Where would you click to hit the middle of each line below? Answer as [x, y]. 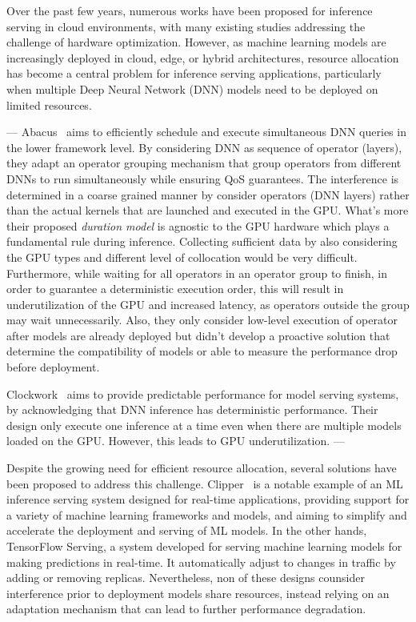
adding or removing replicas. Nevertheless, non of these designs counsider [186, 578]
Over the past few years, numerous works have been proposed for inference [190, 10]
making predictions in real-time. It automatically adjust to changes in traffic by [201, 562]
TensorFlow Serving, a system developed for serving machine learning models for [204, 546]
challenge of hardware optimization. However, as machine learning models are [196, 42]
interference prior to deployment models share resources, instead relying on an [198, 593]
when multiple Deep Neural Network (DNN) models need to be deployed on [192, 88]
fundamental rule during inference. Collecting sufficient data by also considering [202, 241]
